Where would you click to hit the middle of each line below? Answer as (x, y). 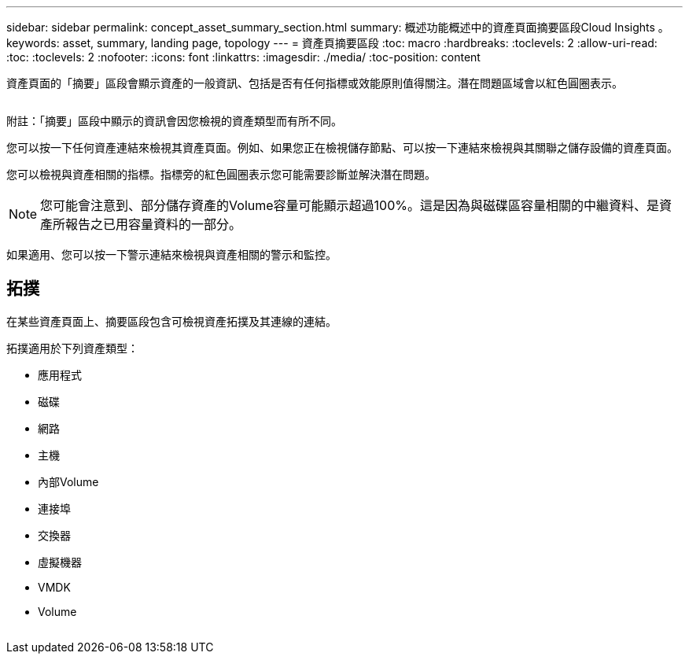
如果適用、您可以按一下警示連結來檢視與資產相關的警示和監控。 (171, 254)
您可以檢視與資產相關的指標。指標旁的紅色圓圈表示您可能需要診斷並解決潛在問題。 (221, 174)
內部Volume (68, 481)
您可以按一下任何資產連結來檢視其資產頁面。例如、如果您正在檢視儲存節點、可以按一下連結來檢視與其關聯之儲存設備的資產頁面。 (342, 147)
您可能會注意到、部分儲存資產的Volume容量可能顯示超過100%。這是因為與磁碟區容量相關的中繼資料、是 (350, 205)
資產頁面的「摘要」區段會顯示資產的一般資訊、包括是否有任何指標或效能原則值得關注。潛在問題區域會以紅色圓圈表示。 (315, 83)
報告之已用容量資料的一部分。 (154, 224)
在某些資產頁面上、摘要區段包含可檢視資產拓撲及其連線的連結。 (171, 321)
